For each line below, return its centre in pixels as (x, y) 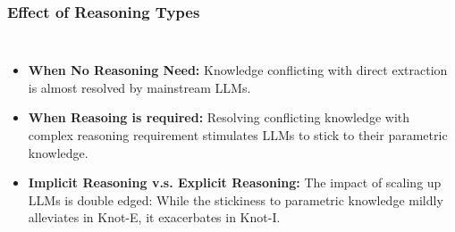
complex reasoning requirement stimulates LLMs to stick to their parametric (238, 135)
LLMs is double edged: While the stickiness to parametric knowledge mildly (236, 199)
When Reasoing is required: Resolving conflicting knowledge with (219, 117)
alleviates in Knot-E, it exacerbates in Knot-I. (154, 217)
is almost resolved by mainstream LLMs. (139, 87)
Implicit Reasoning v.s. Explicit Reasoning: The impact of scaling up (235, 182)
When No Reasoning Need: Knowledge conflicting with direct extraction (238, 70)
